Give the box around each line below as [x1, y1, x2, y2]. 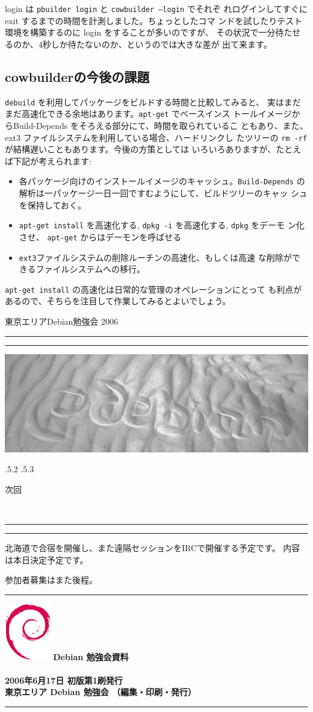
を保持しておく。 [19, 198, 86, 211]
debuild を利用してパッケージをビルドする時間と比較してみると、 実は [5, 95, 284, 108]
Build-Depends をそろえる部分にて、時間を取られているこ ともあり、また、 [13, 119, 308, 131]
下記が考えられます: [13, 154, 91, 167]
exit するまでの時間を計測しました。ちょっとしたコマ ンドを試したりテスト [5, 14, 303, 27]
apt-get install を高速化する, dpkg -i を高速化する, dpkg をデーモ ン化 [19, 219, 305, 231]
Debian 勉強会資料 [53, 650, 129, 663]
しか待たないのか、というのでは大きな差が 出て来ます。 [51, 37, 272, 50]
